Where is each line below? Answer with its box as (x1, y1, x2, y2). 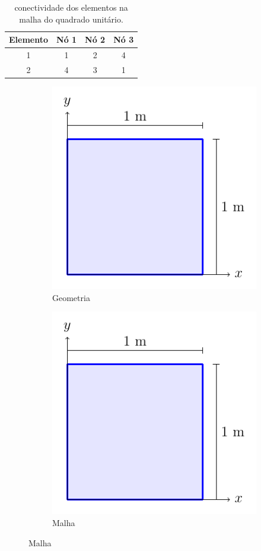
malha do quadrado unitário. (19, 12, 123, 25)
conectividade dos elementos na (14, 1, 128, 13)
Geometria (52, 291, 90, 303)
